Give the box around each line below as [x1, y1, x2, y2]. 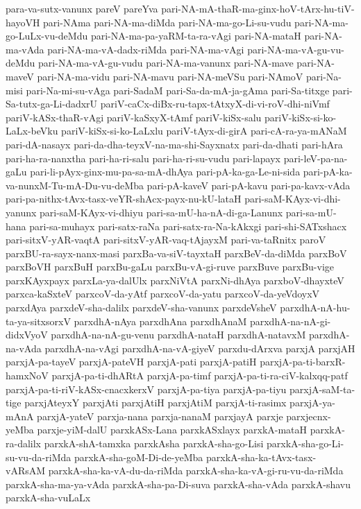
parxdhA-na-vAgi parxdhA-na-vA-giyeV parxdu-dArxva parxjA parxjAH [44, 340, 355, 355]
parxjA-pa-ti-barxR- [260, 354, 346, 369]
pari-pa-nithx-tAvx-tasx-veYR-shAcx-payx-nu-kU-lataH [6, 191, 242, 206]
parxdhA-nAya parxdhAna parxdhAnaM [74, 313, 247, 328]
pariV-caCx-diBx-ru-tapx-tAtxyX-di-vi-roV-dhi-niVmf [100, 96, 330, 111]
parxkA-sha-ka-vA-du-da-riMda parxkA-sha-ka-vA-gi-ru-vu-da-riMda [48, 463, 344, 478]
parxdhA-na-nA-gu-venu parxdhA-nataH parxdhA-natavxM [51, 327, 306, 342]
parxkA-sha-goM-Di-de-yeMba [74, 449, 203, 464]
